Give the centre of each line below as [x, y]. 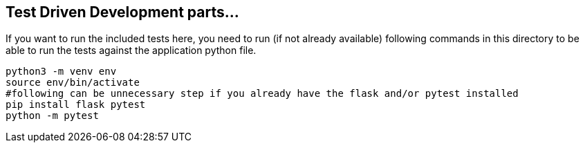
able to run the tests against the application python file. [131, 50]
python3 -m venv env [61, 72]
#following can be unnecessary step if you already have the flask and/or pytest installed [262, 94]
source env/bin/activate [73, 83]
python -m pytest [52, 116]
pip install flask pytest [76, 105]
